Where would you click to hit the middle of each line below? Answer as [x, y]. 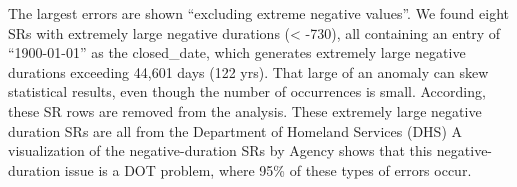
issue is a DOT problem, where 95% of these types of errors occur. [268, 169]
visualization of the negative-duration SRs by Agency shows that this [220, 150]
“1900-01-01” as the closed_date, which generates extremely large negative [237, 52]
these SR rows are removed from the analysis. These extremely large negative [245, 110]
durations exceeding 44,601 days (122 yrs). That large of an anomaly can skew [248, 71]
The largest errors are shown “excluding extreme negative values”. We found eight [259, 13]
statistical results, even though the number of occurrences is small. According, [247, 91]
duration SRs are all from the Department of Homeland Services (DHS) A [235, 130]
